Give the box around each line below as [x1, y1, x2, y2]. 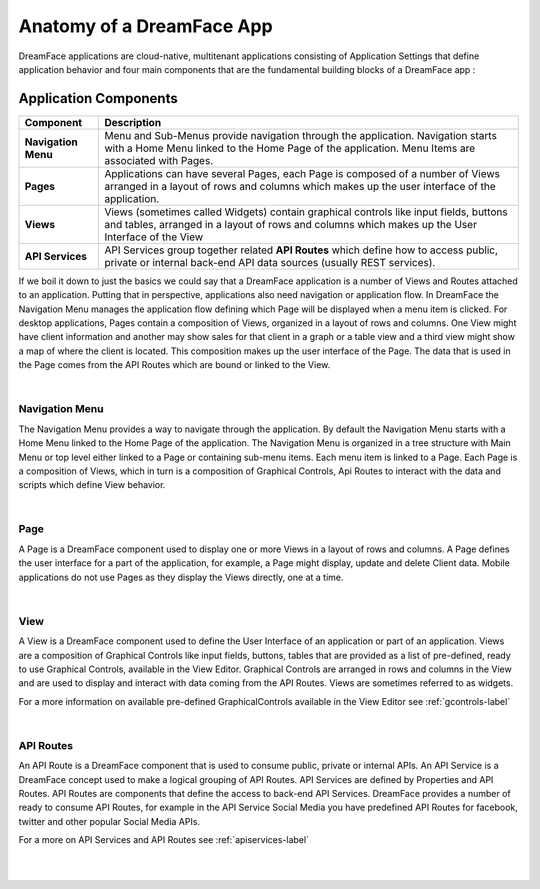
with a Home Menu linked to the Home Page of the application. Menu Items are [104, 141, 476, 155]
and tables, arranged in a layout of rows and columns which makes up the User [104, 217, 477, 231]
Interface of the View [104, 230, 204, 244]
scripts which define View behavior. [18, 479, 166, 491]
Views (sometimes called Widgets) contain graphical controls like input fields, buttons [104, 205, 509, 219]
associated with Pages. [104, 153, 214, 167]
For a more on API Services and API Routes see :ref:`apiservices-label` [18, 834, 310, 846]
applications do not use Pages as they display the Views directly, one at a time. [18, 571, 344, 583]
